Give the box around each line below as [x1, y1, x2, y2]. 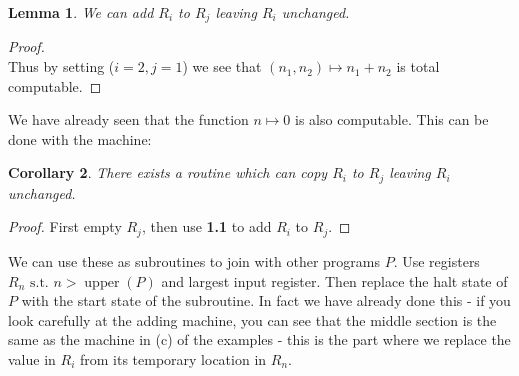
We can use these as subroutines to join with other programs [8, 250, 380, 271]
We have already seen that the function [8, 109, 249, 130]
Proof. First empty [8, 216, 122, 237]
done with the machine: [8, 128, 152, 149]
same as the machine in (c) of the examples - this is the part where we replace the [8, 329, 511, 350]
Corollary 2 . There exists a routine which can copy [8, 162, 328, 183]
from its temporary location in [79, 348, 267, 369]
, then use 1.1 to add [141, 216, 272, 237]
